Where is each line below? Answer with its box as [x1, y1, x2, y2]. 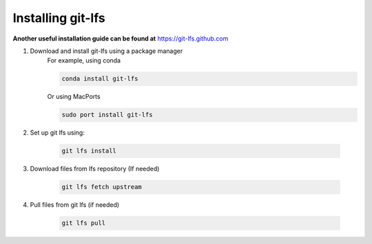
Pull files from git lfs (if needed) [30, 201, 120, 209]
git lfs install [61, 147, 117, 155]
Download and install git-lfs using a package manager [30, 47, 183, 55]
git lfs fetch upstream [61, 183, 143, 191]
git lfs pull [61, 219, 106, 227]
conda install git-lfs [61, 75, 138, 82]
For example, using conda [47, 56, 121, 65]
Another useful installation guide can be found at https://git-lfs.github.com [12, 34, 229, 43]
